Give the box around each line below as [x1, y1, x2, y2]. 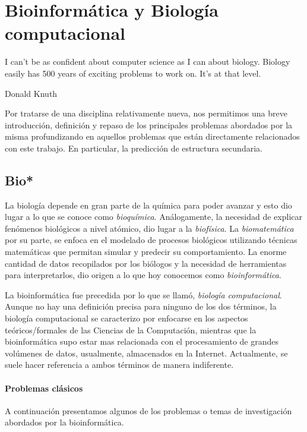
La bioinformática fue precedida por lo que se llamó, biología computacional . [5, 288, 282, 301]
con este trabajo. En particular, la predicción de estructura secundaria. [5, 141, 262, 154]
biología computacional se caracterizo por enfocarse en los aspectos [5, 312, 248, 324]
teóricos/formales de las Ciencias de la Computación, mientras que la [5, 323, 257, 336]
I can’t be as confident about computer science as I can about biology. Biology [5, 55, 290, 68]
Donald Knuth [5, 87, 58, 99]
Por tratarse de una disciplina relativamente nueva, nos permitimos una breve [5, 107, 287, 119]
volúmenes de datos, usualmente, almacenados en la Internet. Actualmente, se [5, 346, 288, 359]
